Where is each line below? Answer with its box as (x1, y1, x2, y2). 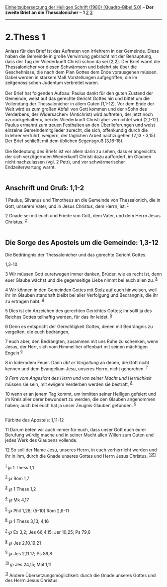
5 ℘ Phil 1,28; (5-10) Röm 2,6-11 (5, 506, 70, 513)
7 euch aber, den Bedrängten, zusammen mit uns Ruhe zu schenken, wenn (5, 338, 159, 344)
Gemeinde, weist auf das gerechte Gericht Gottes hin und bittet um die (5, 95, 150, 101)
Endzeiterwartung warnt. (5, 164, 56, 170)
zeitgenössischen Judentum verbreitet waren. (5, 80, 99, 85)
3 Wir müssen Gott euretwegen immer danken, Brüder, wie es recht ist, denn (5, 271, 162, 277)
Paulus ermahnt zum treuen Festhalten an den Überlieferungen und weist (5, 122, 156, 128)
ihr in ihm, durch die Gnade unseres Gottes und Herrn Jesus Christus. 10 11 (5, 452, 156, 459)
